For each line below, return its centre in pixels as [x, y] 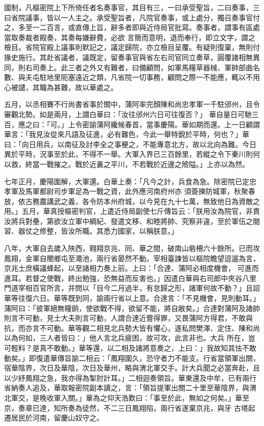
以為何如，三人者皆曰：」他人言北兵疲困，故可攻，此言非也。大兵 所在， [126, 338]
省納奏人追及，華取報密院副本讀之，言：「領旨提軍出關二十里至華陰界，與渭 [130, 388]
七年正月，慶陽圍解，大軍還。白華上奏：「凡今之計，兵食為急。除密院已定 [127, 181]
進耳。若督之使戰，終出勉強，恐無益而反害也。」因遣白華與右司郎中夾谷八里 [130, 278]
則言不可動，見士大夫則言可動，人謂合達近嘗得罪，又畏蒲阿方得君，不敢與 [128, 318]
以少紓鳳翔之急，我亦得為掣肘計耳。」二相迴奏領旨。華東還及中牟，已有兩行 [130, 377]
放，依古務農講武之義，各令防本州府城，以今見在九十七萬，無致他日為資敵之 [132, 201]
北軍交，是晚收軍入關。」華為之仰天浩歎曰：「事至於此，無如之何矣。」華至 [127, 397]
